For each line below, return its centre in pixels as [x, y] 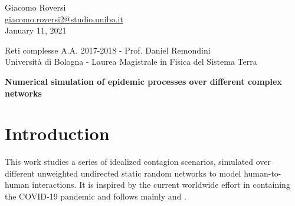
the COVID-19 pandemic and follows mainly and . [96, 196]
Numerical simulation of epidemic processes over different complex [143, 81]
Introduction [57, 133]
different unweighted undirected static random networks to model [123, 173]
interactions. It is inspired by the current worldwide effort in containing [161, 185]
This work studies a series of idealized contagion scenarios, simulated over [138, 162]
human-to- [263, 173]
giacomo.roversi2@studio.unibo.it [64, 19]
